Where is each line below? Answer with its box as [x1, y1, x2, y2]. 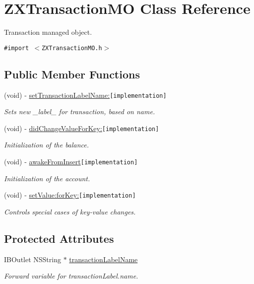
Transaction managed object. [4, 27, 92, 37]
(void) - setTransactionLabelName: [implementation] [4, 89, 167, 100]
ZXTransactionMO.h [41, 44, 102, 52]
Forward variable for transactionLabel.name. [4, 271, 138, 281]
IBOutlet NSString [4, 254, 61, 264]
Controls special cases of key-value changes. [4, 206, 136, 216]
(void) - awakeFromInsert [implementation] [4, 156, 138, 167]
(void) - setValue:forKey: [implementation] [4, 190, 136, 200]
